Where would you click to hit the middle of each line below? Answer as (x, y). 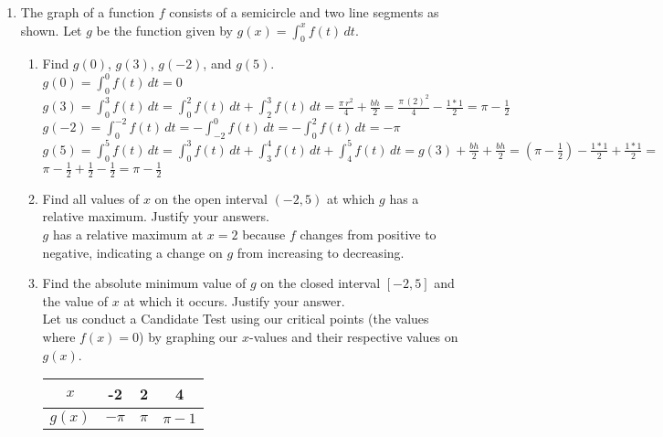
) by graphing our (189, 337)
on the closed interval (321, 283)
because (264, 234)
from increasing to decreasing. (321, 252)
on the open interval (211, 198)
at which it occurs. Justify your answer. (234, 300)
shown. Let (51, 30)
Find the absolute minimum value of (144, 283)
